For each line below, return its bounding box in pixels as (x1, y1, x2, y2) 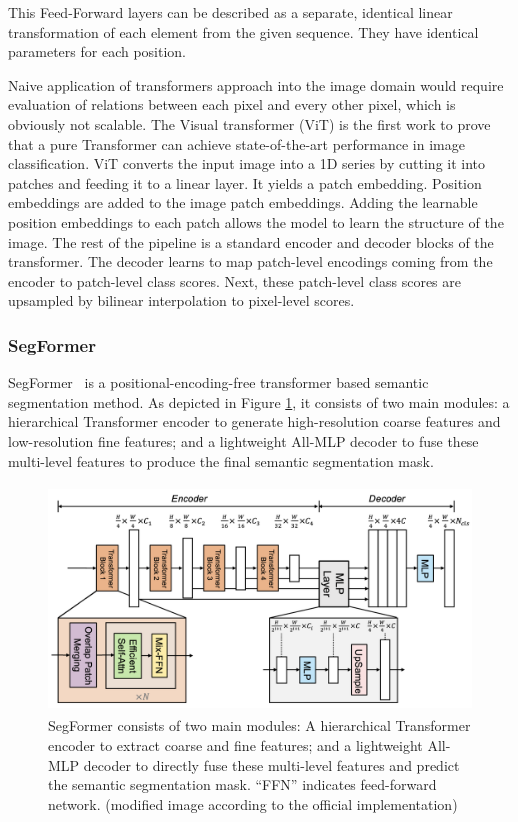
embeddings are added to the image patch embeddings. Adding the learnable (8, 192, 478, 213)
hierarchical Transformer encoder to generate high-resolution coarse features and (8, 411, 501, 432)
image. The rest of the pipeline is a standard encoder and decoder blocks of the (8, 231, 494, 252)
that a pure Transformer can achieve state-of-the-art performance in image (8, 133, 465, 154)
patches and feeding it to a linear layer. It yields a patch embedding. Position (8, 172, 482, 193)
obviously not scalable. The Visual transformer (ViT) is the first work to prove (8, 113, 491, 134)
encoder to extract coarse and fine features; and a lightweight (48, 735, 423, 756)
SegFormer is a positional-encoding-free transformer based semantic (8, 372, 429, 393)
